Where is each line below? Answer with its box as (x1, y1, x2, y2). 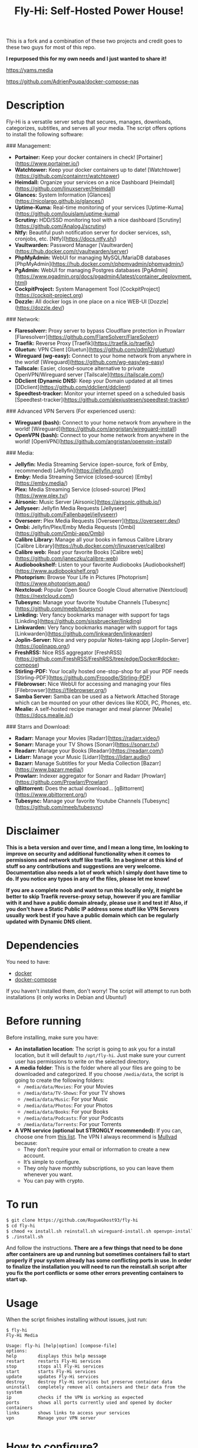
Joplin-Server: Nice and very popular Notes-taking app (14, 637, 151, 644)
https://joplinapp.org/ (16, 643, 68, 650)
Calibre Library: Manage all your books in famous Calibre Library (14, 536, 173, 543)
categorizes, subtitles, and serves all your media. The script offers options (6, 125, 187, 132)
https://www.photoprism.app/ (16, 580, 88, 587)
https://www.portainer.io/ (16, 160, 78, 167)
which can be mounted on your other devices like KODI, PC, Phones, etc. (14, 699, 192, 706)
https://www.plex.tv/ (16, 492, 67, 500)
